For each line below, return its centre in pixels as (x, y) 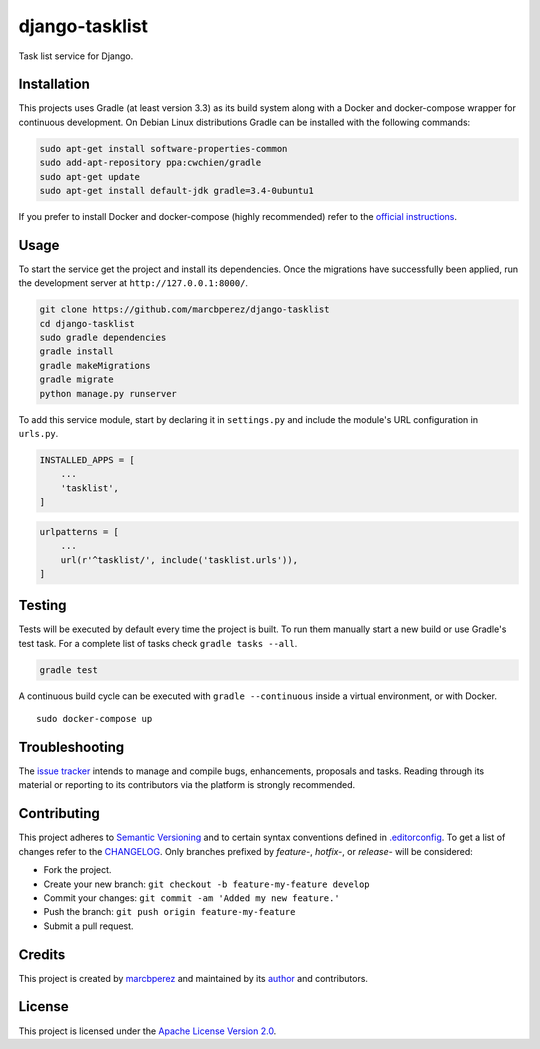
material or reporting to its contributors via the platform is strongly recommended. (187, 785)
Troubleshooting (71, 746)
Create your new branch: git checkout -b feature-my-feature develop (206, 884)
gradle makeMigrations (95, 365)
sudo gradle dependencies (103, 338)
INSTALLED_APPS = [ (87, 459)
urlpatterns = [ (79, 531)
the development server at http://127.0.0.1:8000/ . (133, 283)
